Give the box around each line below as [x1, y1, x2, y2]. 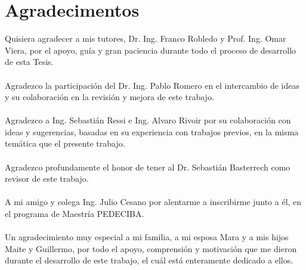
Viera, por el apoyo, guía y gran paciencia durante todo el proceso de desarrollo [5, 44, 296, 56]
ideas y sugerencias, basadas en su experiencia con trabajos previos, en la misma [5, 125, 299, 138]
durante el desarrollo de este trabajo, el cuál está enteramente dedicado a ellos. [5, 254, 293, 266]
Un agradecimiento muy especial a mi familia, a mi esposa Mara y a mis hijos [5, 231, 289, 243]
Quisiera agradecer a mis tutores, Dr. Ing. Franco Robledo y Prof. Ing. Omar [5, 32, 286, 45]
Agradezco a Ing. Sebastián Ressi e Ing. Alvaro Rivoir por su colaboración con [5, 114, 291, 126]
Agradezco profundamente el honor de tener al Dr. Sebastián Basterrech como [5, 160, 290, 173]
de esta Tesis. [5, 55, 54, 68]
